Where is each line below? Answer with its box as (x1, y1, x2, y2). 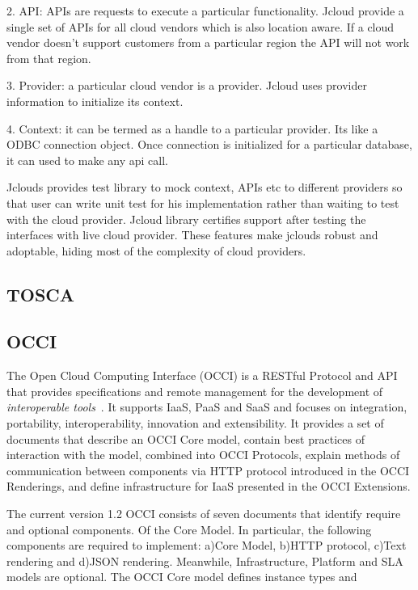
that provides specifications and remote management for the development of (6, 382, 383, 399)
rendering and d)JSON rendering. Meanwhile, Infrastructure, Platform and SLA (6, 552, 403, 569)
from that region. (6, 49, 91, 66)
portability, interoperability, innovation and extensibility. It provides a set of (6, 415, 384, 432)
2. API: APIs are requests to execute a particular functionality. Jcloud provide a (6, 2, 404, 19)
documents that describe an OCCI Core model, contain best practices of (6, 430, 365, 447)
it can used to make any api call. (6, 151, 168, 168)
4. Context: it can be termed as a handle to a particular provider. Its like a (6, 120, 378, 137)
